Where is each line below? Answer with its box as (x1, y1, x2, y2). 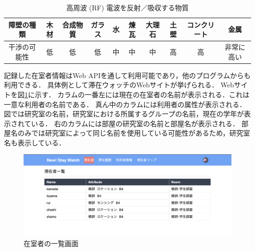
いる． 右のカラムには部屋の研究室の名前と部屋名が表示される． (31, 118, 239, 128)
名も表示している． (4, 137, 66, 147)
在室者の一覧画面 (24, 238, 78, 249)
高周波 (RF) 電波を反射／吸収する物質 (66, 2, 189, 12)
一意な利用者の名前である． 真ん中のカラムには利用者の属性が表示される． (4, 99, 247, 109)
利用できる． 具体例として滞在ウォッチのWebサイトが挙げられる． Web (4, 80, 234, 90)
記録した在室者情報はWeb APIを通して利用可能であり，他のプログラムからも (4, 70, 251, 80)
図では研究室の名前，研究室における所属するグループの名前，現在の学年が (4, 109, 244, 119)
